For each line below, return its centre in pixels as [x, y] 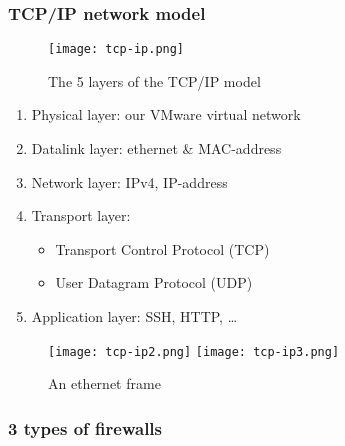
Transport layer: [81, 215]
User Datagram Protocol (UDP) [154, 282]
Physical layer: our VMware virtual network [166, 114]
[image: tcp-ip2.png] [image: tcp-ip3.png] [194, 351]
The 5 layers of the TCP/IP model [154, 80]
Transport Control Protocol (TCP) [162, 248]
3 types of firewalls [85, 427]
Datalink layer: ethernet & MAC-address [156, 148]
